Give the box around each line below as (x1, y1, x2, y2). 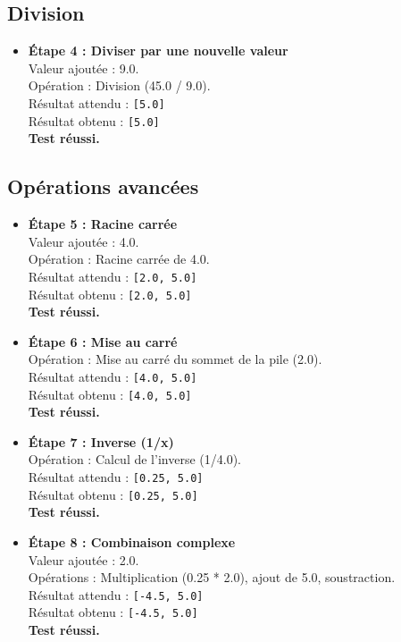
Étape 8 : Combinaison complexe (28, 532, 236, 551)
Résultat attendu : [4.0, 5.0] (28, 367, 197, 385)
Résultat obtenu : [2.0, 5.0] (28, 284, 192, 303)
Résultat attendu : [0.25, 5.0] (28, 468, 204, 486)
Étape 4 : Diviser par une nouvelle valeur (28, 41, 288, 60)
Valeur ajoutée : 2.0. (28, 550, 139, 569)
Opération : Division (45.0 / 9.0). (28, 76, 211, 95)
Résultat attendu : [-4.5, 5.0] (28, 585, 204, 604)
